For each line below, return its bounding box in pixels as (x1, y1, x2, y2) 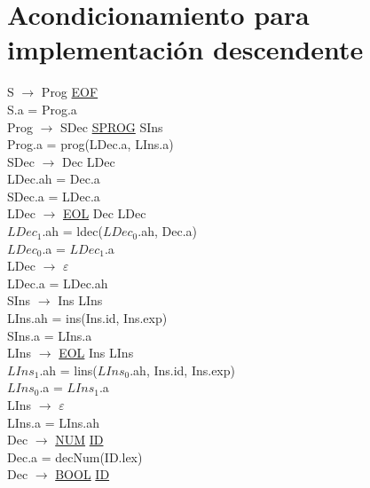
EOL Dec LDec (62, 204, 146, 223)
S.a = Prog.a (7, 99, 77, 118)
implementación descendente (7, 31, 364, 67)
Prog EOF (41, 83, 98, 101)
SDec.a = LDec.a (7, 186, 100, 205)
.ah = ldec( (42, 222, 103, 240)
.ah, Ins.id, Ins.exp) (130, 360, 235, 379)
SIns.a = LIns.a (7, 326, 92, 344)
